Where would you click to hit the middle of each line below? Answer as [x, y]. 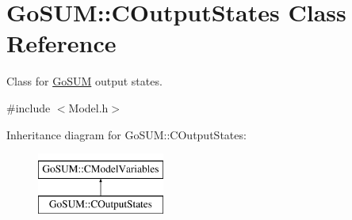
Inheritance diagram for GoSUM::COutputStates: [126, 134]
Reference [61, 43]
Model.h [88, 107]
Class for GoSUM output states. [84, 81]
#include [29, 107]
